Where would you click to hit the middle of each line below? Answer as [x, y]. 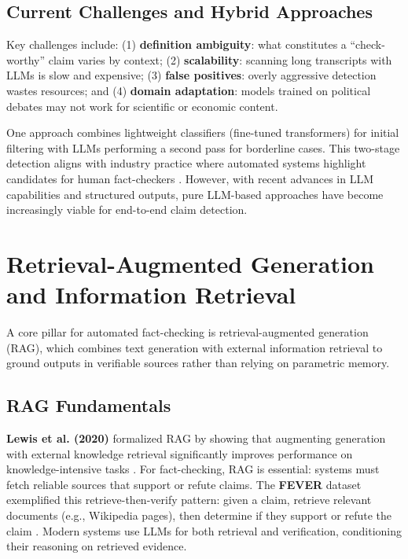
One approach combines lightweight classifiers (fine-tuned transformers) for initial [203, 132]
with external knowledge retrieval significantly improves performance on [180, 453]
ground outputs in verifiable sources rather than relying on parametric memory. [198, 363]
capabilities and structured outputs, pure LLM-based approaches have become [195, 194]
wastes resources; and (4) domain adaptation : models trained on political [189, 90]
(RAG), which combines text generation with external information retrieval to [195, 347]
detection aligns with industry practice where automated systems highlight [186, 163]
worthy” [26, 59]
